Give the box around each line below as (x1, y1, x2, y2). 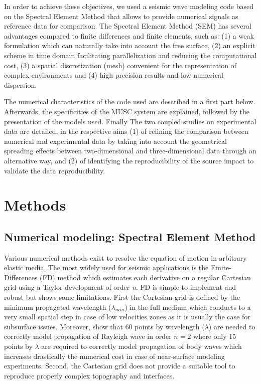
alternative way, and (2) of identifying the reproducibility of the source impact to (4, 155, 254, 165)
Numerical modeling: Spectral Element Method (4, 229, 256, 244)
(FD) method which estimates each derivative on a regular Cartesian (40, 272, 251, 282)
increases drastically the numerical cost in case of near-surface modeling (4, 350, 225, 361)
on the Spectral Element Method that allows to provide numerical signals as (4, 11, 238, 21)
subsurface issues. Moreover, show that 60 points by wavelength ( (4, 321, 205, 331)
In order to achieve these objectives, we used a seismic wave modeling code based (4, 1, 254, 11)
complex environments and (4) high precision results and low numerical (4, 70, 223, 80)
